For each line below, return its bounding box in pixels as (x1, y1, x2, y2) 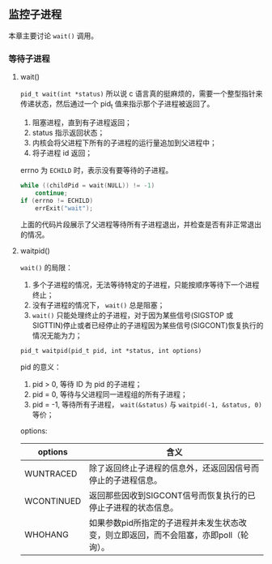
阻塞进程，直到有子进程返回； (32, 117, 132, 127)
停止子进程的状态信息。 (88, 502, 179, 514)
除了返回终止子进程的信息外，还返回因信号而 (88, 463, 260, 474)
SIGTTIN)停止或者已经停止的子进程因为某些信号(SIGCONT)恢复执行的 (32, 321, 264, 330)
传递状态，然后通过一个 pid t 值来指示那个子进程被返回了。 (19, 99, 215, 110)
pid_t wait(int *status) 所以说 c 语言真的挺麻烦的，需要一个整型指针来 (19, 88, 263, 99)
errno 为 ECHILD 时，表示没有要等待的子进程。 (19, 165, 173, 174)
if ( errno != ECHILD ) (19, 196, 94, 205)
